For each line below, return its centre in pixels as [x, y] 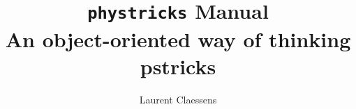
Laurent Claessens [178, 99]
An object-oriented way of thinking [178, 39]
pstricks [178, 66]
